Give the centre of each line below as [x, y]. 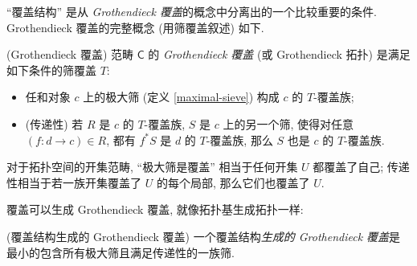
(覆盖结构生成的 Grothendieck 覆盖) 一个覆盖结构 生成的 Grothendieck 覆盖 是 [204, 236]
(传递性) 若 [54, 123]
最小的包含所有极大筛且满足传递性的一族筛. [121, 252]
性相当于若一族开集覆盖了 [74, 182]
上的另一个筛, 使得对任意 [288, 123]
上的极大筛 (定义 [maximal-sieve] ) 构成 [181, 97]
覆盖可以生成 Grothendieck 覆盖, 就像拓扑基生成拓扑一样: [155, 209]
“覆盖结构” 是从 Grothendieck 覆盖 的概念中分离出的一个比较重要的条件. [192, 11]
